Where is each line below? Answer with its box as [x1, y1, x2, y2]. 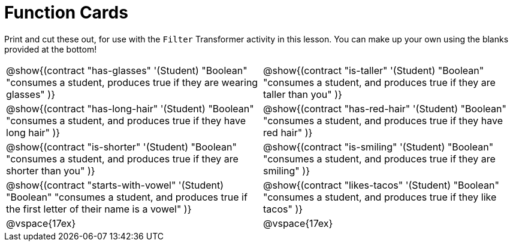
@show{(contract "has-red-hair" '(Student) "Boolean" [263, 102, 506, 115]
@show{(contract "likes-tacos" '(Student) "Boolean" [263, 179, 499, 191]
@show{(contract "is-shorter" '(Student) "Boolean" [6, 140, 237, 153]
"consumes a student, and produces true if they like [263, 190, 497, 203]
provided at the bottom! [4, 44, 97, 54]
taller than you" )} [263, 88, 342, 100]
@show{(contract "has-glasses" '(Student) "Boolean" [6, 64, 248, 76]
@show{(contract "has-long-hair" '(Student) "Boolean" [6, 102, 254, 115]
